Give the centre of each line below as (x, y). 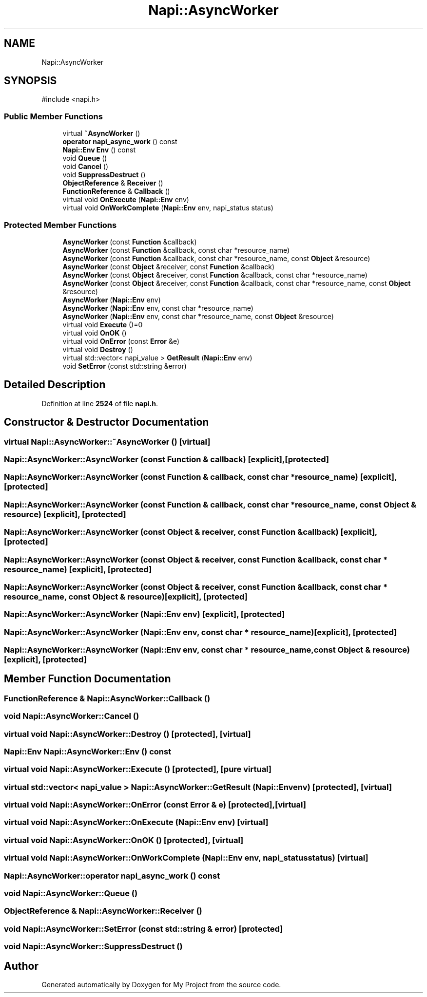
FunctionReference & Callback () (116, 191)
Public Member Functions (53, 116)
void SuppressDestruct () (104, 175)
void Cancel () (86, 167)
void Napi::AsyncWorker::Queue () (71, 893)
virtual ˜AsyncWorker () (101, 133)
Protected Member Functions (60, 225)
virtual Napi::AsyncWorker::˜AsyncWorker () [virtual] (107, 442)
